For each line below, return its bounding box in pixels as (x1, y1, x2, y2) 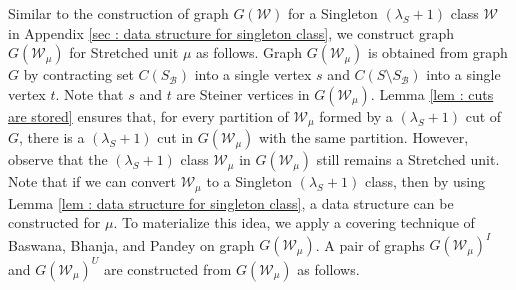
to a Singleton (206, 171, 293, 192)
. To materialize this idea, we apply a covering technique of (113, 212, 475, 233)
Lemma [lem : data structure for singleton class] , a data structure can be (8, 192, 454, 213)
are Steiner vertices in (176, 83, 310, 104)
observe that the (8, 149, 108, 170)
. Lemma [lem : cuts (370, 83, 494, 104)
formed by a (319, 105, 393, 126)
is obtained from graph (368, 42, 508, 63)
